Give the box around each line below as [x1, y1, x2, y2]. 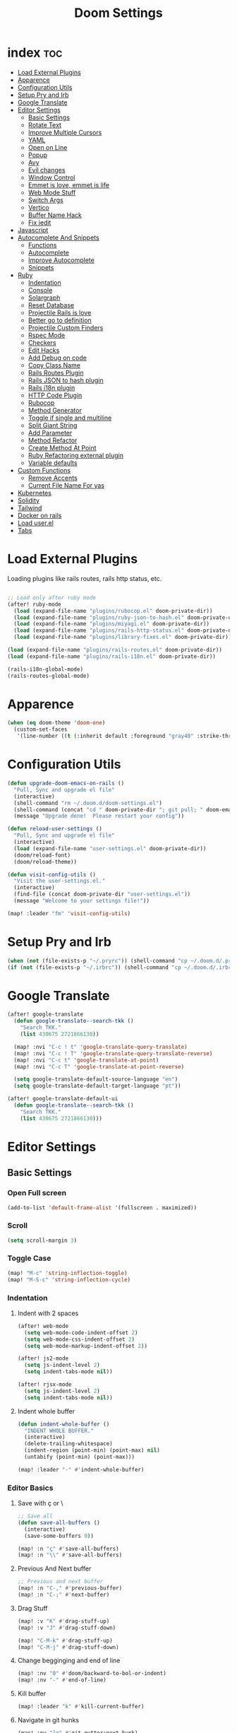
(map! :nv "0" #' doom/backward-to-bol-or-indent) [17, 1670, 167, 1677]
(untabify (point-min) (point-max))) [24, 1454, 135, 1461]
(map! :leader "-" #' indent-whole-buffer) [17, 1466, 145, 1473]
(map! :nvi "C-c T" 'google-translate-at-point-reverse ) [13, 1063, 185, 1070]
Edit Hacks [28, 346, 60, 354]
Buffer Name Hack [28, 211, 83, 219]
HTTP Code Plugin [28, 391, 83, 399]
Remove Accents [28, 474, 78, 482]
